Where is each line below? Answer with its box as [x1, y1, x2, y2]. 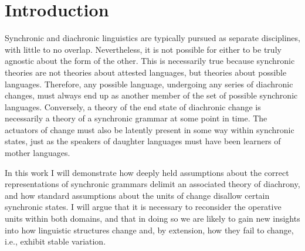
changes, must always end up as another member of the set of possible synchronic [5, 89, 298, 101]
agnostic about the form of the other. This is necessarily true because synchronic [5, 55, 295, 67]
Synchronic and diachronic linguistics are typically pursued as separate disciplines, [5, 32, 300, 44]
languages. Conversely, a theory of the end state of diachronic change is [5, 100, 261, 113]
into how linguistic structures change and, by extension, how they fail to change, [5, 223, 294, 236]
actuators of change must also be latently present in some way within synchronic [5, 123, 294, 135]
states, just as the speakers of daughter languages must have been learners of [5, 135, 281, 147]
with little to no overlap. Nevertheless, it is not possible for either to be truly [5, 43, 282, 55]
